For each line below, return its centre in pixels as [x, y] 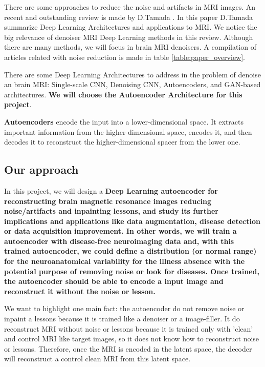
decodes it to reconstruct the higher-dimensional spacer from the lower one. [122, 142]
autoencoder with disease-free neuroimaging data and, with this [119, 241]
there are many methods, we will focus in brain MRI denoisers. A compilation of [130, 47]
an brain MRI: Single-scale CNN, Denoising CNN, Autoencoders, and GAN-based [132, 84]
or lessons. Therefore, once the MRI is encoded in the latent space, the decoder [128, 348]
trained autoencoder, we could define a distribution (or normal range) [130, 251]
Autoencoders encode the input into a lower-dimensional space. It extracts [124, 121]
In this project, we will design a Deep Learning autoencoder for [111, 190]
